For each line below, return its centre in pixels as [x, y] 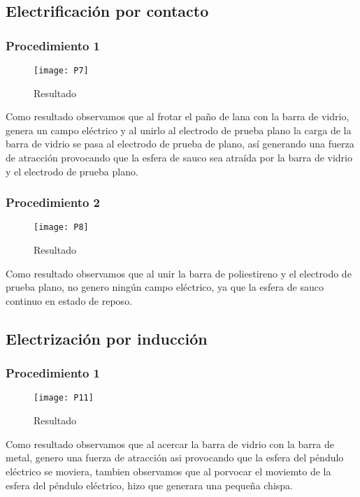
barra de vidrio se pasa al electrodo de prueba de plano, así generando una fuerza [180, 144]
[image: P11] [64, 398]
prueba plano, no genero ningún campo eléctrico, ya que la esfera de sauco [165, 287]
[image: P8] [61, 228]
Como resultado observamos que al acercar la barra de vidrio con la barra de [170, 444]
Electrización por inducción [107, 338]
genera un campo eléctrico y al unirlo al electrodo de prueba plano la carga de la [179, 130]
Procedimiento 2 [53, 202]
